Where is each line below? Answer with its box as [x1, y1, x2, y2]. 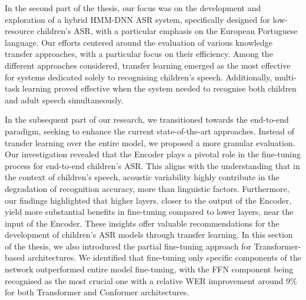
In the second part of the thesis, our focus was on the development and [5, 2, 261, 14]
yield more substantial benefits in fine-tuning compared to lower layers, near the [5, 205, 294, 218]
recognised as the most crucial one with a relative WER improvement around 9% [5, 274, 297, 286]
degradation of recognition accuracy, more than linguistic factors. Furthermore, [5, 182, 290, 194]
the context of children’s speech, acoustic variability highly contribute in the [5, 171, 280, 183]
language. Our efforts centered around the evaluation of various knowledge [5, 36, 272, 48]
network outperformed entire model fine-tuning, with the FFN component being [5, 263, 294, 275]
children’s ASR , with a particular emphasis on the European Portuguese [36, 25, 298, 37]
